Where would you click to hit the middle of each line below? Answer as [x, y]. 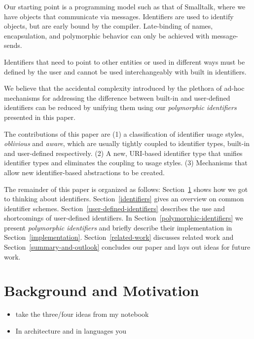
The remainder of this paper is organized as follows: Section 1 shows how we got [126, 189]
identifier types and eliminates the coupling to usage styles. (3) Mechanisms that [126, 163]
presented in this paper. [40, 117]
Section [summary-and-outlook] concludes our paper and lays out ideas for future [127, 247]
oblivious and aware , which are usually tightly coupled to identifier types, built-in [127, 143]
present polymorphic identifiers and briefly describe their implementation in [118, 227]
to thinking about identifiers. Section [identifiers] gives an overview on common [124, 199]
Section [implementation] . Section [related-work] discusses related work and [119, 237]
